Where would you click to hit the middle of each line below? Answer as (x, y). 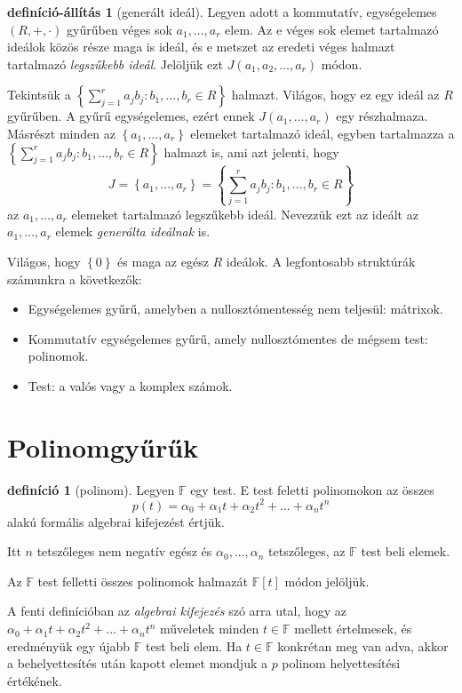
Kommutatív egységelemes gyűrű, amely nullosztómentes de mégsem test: (228, 338)
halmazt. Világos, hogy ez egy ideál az (335, 95)
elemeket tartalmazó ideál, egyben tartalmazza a (323, 133)
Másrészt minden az (61, 133)
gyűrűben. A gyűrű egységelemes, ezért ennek (131, 116)
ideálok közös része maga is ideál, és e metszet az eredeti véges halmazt (201, 47)
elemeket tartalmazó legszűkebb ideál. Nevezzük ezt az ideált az (245, 214)
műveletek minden (210, 629)
